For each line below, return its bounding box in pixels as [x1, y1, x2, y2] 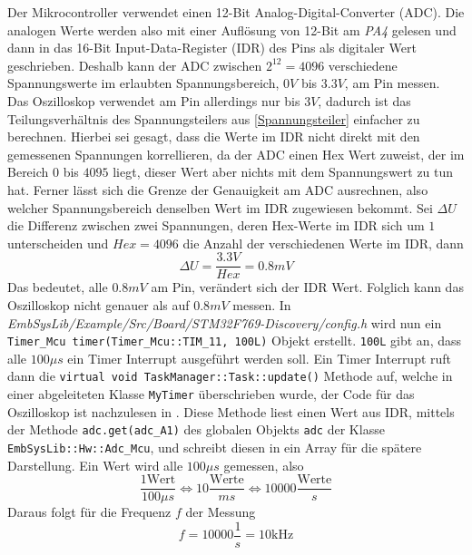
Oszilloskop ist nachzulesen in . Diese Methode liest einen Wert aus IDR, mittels [7, 402, 455, 421]
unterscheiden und [7, 233, 109, 252]
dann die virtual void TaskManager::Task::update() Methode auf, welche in [7, 366, 453, 385]
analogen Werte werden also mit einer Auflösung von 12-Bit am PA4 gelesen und [7, 20, 457, 39]
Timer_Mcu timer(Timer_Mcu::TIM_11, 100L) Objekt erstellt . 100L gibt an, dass [7, 331, 462, 350]
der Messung [185, 502, 256, 521]
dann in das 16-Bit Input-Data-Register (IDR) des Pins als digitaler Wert [7, 38, 417, 57]
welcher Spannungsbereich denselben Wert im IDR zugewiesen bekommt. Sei [7, 198, 433, 217]
